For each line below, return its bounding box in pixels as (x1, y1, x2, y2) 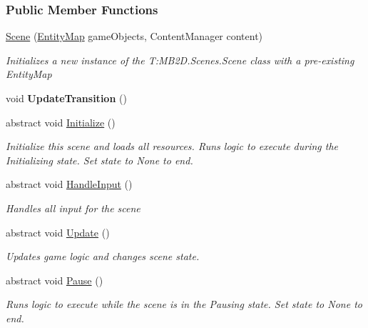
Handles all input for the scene (6, 200, 140, 215)
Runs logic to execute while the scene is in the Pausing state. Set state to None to (6, 297, 362, 312)
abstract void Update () (6, 224, 110, 239)
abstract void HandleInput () (6, 177, 133, 192)
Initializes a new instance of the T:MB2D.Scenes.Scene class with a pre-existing (6, 52, 354, 67)
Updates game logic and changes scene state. (6, 249, 200, 264)
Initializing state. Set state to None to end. (6, 152, 193, 167)
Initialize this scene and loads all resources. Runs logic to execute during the (6, 139, 339, 154)
